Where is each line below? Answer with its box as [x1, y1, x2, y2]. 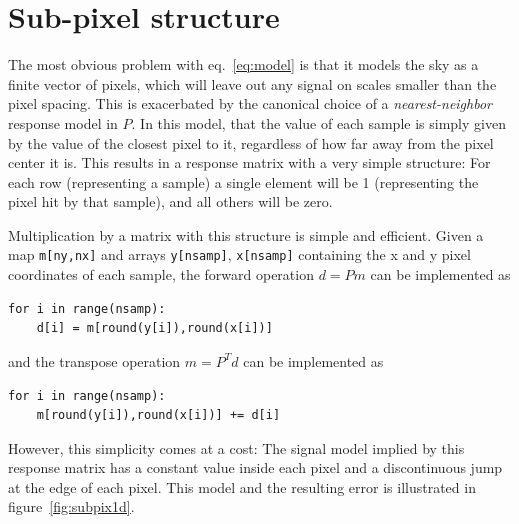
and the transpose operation [8, 350, 181, 371]
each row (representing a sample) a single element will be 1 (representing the [8, 171, 479, 192]
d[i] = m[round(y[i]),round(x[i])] [36, 321, 273, 336]
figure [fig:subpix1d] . [8, 496, 135, 517]
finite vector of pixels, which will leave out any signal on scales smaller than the [8, 73, 497, 94]
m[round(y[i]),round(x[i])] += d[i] [36, 408, 281, 423]
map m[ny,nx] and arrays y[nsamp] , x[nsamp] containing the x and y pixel [8, 244, 471, 265]
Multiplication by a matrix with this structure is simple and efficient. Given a [8, 224, 484, 245]
